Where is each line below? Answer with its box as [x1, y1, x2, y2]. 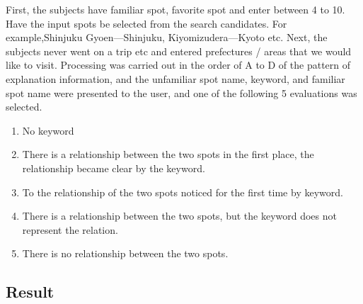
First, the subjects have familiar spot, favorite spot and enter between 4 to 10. [6, 2, 345, 16]
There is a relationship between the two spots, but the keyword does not [22, 208, 337, 223]
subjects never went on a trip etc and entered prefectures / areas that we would [6, 43, 352, 58]
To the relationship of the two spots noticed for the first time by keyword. [22, 184, 343, 199]
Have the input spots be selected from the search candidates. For [6, 16, 287, 30]
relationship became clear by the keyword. [22, 160, 205, 175]
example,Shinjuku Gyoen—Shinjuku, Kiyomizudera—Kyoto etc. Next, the [6, 30, 328, 45]
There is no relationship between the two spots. [22, 246, 229, 261]
